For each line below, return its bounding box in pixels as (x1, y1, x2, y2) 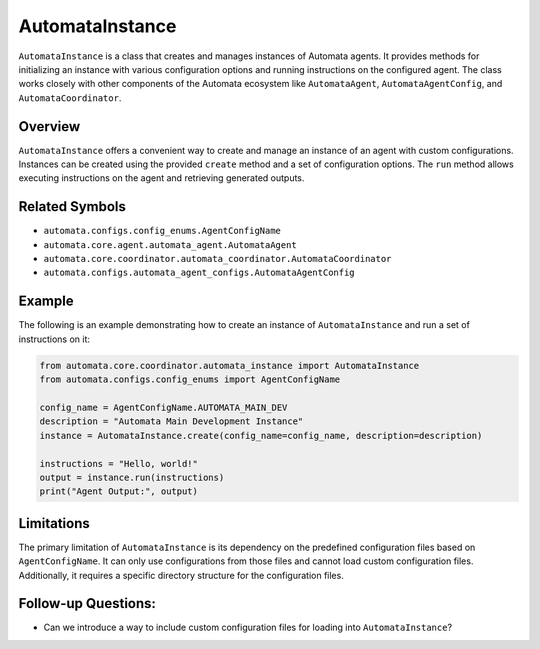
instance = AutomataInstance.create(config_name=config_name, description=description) (39, 430, 483, 441)
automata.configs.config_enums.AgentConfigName (43, 225, 282, 237)
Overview (18, 118, 81, 135)
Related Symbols (18, 198, 127, 215)
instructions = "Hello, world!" (39, 458, 199, 469)
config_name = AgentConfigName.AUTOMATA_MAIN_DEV (39, 401, 288, 413)
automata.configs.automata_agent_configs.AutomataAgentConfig (43, 267, 355, 279)
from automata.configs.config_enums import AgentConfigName (39, 374, 341, 385)
